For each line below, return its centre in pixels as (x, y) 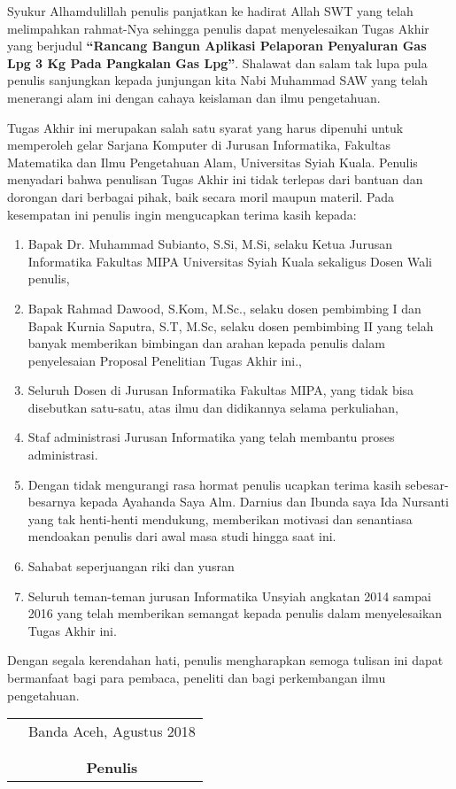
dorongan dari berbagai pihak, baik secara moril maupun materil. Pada (201, 196)
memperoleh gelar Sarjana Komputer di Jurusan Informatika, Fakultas (199, 145)
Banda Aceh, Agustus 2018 (112, 731)
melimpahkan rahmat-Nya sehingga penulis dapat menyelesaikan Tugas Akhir (218, 28)
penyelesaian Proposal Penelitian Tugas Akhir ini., (165, 360)
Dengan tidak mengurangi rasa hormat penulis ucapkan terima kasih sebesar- (238, 484)
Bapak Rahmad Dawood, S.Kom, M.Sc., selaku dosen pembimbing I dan (224, 308)
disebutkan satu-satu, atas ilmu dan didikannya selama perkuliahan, (213, 407)
